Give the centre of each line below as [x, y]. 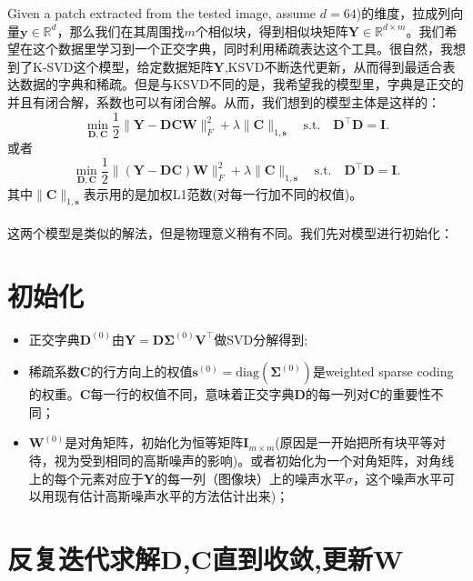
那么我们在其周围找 [127, 30]
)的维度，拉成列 [403, 13]
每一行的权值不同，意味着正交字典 [192, 394]
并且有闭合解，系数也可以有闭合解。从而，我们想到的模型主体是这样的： [224, 101]
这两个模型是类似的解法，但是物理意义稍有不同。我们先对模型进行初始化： [230, 232]
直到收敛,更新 [292, 558]
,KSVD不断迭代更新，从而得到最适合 [333, 66]
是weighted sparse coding [383, 371]
